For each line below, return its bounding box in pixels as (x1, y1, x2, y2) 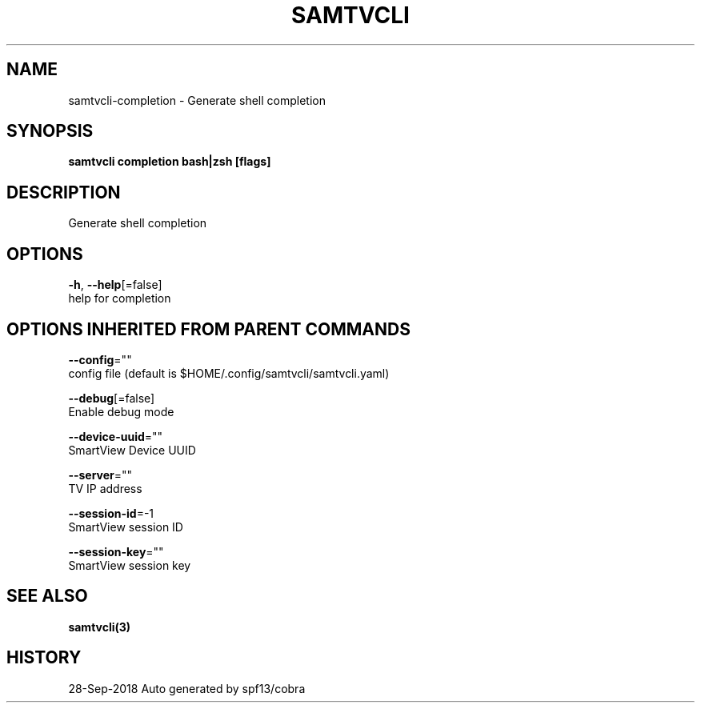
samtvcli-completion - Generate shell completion (68, 93, 326, 107)
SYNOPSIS (6, 121, 94, 142)
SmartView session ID (68, 519, 183, 534)
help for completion (68, 291, 171, 306)
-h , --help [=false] (68, 278, 162, 292)
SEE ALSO (6, 586, 88, 607)
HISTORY (6, 647, 82, 668)
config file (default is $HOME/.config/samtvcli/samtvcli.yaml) (68, 366, 390, 380)
